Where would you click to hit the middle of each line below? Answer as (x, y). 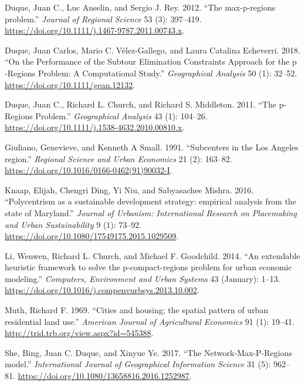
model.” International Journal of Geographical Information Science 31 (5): (138, 364)
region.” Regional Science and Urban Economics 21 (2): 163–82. (118, 158)
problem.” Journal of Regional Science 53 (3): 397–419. (103, 19)
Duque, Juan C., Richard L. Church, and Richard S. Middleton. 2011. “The (141, 104)
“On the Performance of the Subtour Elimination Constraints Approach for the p (151, 61)
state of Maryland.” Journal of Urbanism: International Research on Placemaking (151, 212)
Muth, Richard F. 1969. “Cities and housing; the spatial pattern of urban (137, 310)
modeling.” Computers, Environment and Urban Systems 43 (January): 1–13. (143, 278)
